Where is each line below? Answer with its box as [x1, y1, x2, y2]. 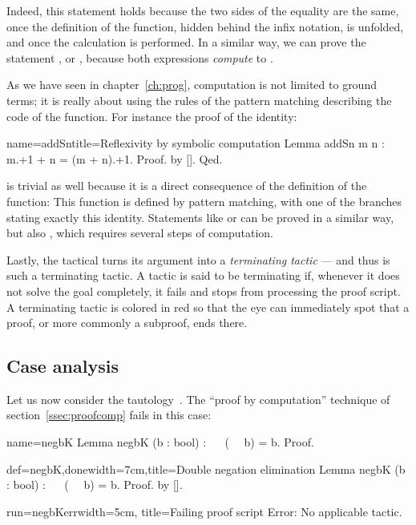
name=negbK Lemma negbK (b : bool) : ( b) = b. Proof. [6, 434, 314, 450]
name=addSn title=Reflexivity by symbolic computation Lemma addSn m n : [6, 135, 385, 151]
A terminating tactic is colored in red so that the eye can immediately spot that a [6, 298, 410, 315]
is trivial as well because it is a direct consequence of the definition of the [6, 177, 367, 194]
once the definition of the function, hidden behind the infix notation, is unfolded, [6, 18, 404, 34]
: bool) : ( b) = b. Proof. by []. [6, 476, 183, 493]
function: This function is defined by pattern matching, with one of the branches [6, 192, 402, 209]
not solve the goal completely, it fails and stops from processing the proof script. [6, 282, 401, 299]
